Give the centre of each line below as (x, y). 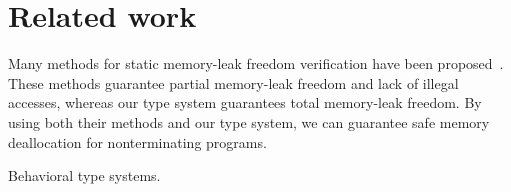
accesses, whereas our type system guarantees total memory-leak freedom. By (245, 102)
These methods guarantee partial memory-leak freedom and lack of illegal (233, 82)
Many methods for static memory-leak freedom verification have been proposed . (256, 63)
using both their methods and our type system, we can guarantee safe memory (249, 121)
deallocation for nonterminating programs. (137, 141)
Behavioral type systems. (84, 175)
